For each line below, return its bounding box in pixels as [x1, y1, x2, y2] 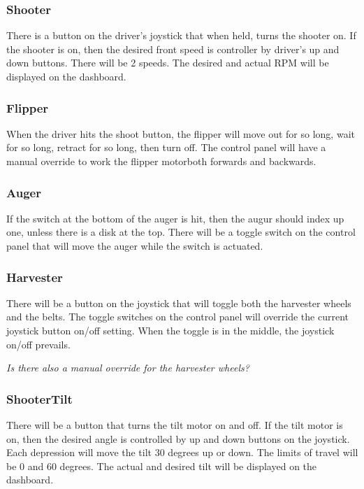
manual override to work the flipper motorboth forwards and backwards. [6, 154, 316, 168]
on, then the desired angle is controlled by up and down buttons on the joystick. [6, 431, 350, 446]
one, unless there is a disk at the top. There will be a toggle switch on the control [6, 225, 356, 239]
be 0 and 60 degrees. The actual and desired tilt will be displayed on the [6, 458, 317, 473]
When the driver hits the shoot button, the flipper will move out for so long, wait [6, 126, 355, 141]
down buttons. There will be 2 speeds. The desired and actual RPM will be [6, 55, 329, 70]
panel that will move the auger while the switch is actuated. [6, 239, 263, 253]
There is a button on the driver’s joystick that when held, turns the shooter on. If [6, 28, 356, 43]
